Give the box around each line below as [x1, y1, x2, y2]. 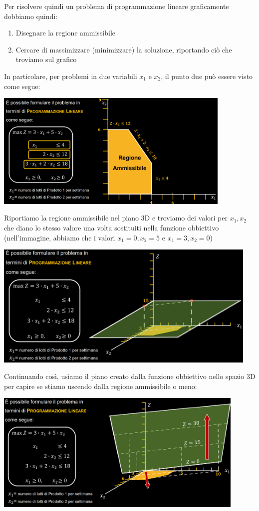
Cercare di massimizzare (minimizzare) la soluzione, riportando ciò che [15, 44, 232, 54]
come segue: [4, 80, 40, 91]
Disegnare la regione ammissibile [15, 27, 116, 38]
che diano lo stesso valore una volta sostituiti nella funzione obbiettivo [4, 222, 219, 233]
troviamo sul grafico [15, 54, 77, 64]
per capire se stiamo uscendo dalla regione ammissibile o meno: [4, 380, 197, 391]
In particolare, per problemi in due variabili [4, 70, 137, 81]
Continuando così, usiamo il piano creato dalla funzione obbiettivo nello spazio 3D [4, 371, 256, 381]
